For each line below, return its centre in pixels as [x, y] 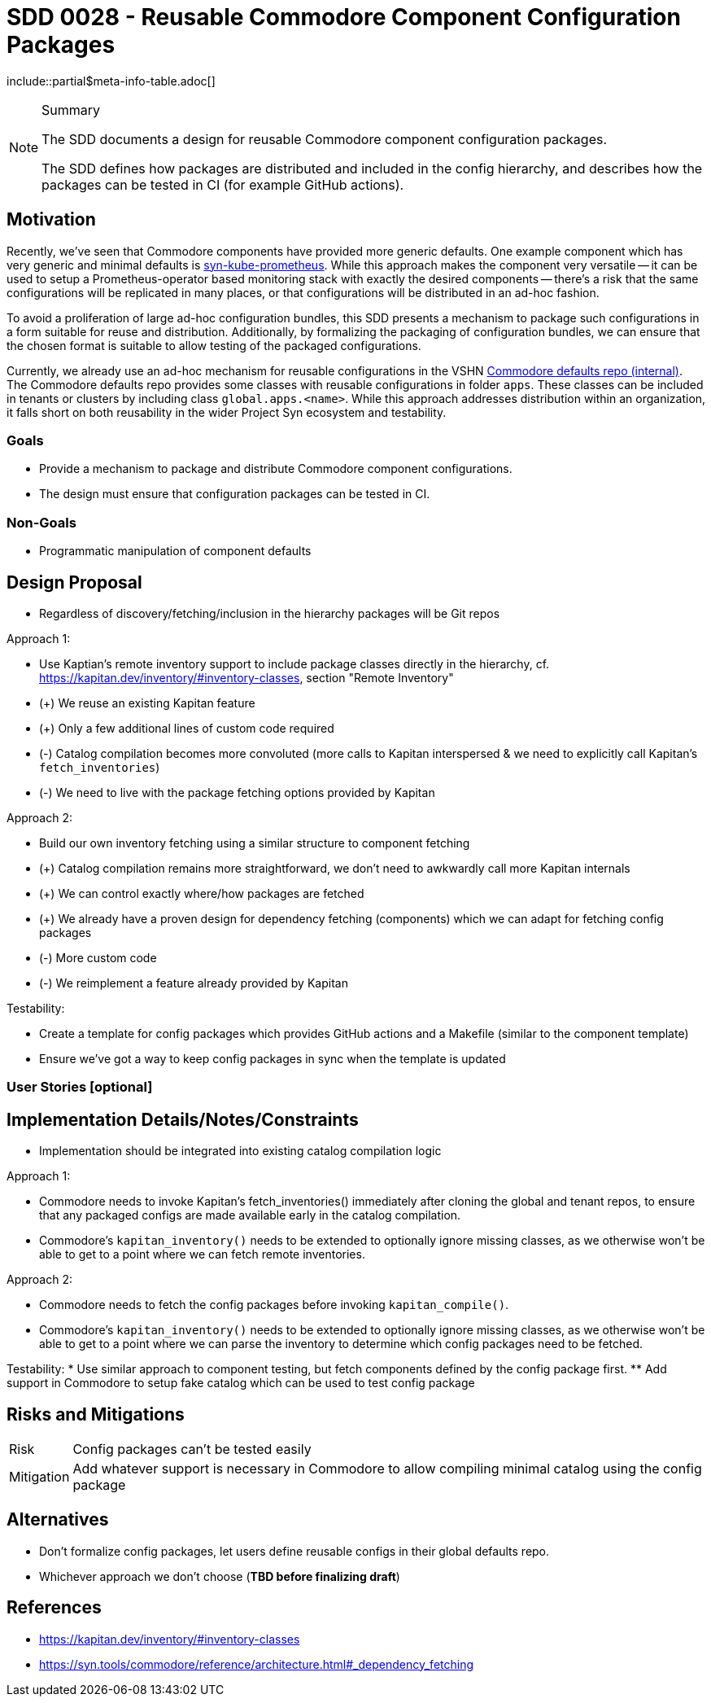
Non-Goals [41, 522]
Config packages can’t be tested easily [192, 1449]
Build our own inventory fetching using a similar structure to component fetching [255, 843]
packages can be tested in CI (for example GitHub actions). [223, 184]
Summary [71, 109]
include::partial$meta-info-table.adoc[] [111, 81]
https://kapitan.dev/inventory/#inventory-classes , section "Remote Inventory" [246, 677]
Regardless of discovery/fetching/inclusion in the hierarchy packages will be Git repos [270, 613]
